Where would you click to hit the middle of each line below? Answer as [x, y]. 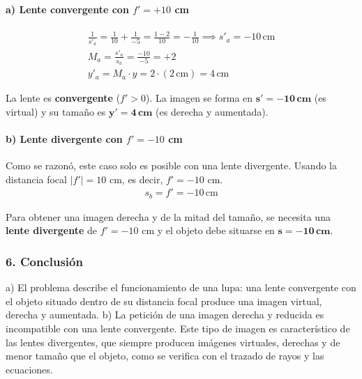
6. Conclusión [44, 261]
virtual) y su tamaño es [56, 111]
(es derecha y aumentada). [212, 111]
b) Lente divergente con [64, 138]
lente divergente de [52, 230]
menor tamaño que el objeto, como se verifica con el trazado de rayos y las [165, 356]
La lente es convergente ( [63, 98]
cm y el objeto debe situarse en [208, 230]
